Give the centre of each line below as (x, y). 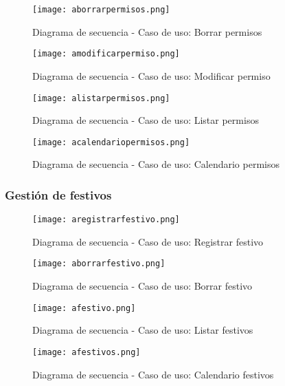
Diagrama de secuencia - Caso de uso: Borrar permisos (147, 31)
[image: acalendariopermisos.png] (111, 142)
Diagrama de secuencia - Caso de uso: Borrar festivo (142, 286)
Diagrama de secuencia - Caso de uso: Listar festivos (143, 330)
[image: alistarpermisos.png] (101, 98)
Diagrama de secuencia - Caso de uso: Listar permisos (146, 120)
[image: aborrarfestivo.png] (99, 264)
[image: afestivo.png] (84, 308)
